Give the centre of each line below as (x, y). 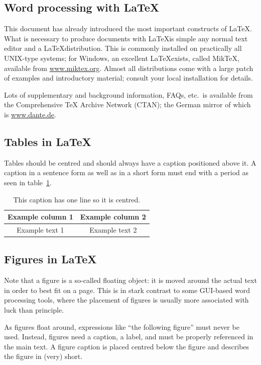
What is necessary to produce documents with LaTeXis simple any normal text (126, 38)
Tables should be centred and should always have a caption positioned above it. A (130, 162)
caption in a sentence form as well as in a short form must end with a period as (126, 172)
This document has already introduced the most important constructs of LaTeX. (128, 28)
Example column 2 (113, 217)
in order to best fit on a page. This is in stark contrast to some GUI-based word (127, 290)
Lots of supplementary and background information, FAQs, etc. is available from (128, 94)
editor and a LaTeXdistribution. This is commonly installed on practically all (123, 48)
